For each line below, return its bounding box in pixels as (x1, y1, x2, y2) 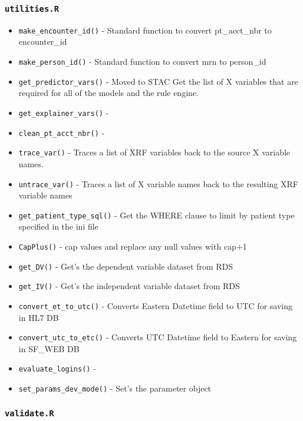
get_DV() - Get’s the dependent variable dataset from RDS (18, 260, 233, 272)
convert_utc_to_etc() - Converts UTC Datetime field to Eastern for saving (18, 331, 297, 343)
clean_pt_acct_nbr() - (18, 126, 105, 138)
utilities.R (5, 4, 60, 14)
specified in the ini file (18, 220, 98, 233)
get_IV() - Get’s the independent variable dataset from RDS (18, 280, 240, 292)
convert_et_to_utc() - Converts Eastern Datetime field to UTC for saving (18, 299, 292, 311)
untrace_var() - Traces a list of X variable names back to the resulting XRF (18, 177, 298, 190)
